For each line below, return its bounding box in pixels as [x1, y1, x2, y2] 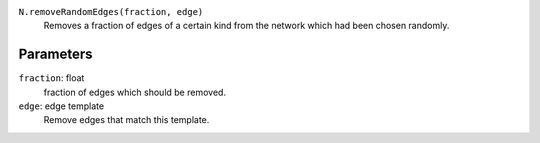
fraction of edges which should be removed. [43, 86, 227, 98]
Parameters [18, 46, 93, 63]
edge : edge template [18, 100, 105, 112]
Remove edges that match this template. [43, 114, 210, 126]
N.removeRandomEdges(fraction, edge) [18, 6, 204, 17]
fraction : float [18, 72, 85, 84]
